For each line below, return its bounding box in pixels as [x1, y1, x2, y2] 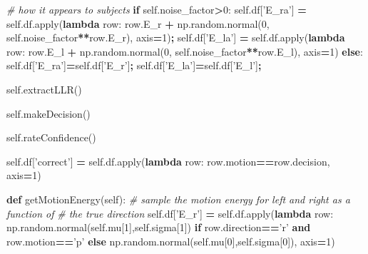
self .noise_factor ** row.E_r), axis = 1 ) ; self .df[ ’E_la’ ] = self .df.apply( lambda [6, 30, 345, 45]
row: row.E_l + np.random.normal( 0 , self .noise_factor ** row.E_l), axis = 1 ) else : [6, 44, 363, 59]
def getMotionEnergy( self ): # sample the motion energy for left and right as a [6, 191, 350, 206]
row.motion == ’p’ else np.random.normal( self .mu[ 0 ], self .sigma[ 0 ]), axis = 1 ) [6, 233, 335, 248]
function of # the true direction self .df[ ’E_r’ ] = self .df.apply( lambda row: [6, 205, 334, 220]
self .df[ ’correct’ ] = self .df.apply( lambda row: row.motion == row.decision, [6, 153, 330, 168]
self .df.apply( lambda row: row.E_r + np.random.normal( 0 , [6, 16, 270, 31]
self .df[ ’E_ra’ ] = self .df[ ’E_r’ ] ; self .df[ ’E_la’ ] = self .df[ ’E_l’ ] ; [6, 58, 262, 73]
